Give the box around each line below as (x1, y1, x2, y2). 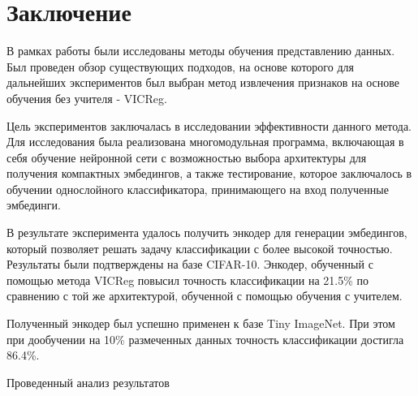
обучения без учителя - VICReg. (6, 89, 167, 106)
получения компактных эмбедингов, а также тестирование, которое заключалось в (6, 165, 412, 182)
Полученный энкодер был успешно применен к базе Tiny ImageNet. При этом (6, 315, 395, 332)
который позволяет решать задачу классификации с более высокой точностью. (6, 239, 393, 256)
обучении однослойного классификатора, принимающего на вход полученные (6, 180, 389, 197)
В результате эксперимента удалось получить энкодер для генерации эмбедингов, (6, 224, 407, 241)
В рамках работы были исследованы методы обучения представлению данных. (6, 42, 395, 59)
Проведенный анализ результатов (6, 373, 170, 390)
